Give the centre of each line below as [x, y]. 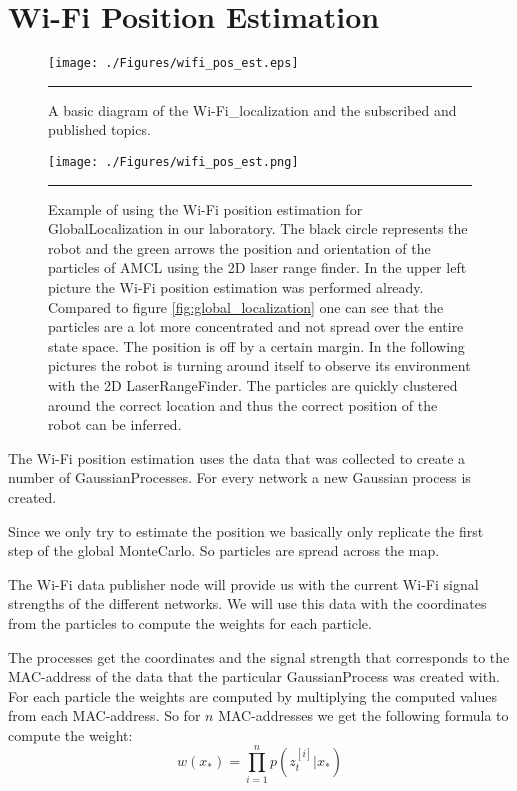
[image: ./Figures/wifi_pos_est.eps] [173, 63]
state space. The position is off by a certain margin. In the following [256, 345]
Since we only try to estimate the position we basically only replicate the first [246, 530]
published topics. [99, 129]
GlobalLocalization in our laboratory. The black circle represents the [258, 228]
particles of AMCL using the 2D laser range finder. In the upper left [257, 267]
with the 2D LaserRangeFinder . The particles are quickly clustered [253, 384]
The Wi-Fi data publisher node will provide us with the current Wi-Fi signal [243, 583]
